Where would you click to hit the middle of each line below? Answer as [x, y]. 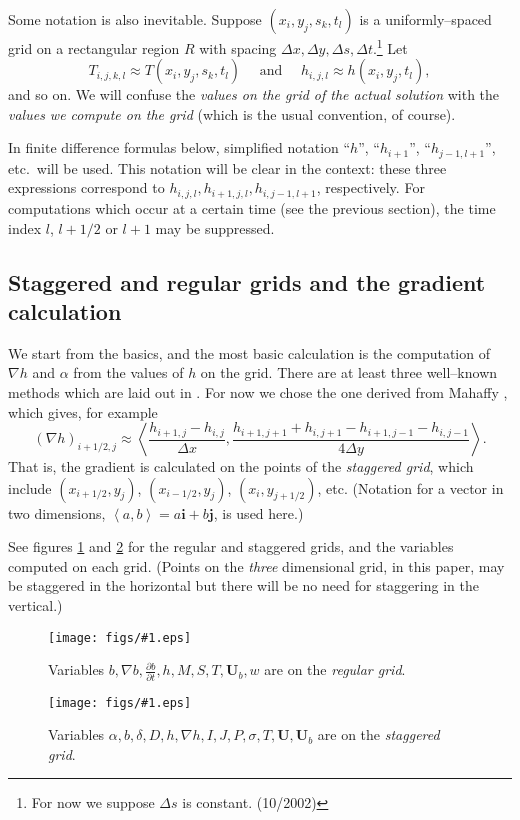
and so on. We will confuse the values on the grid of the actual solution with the [254, 94]
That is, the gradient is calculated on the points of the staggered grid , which [241, 466]
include [30, 487]
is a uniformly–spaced [425, 19]
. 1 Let [390, 46]
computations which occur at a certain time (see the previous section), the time [252, 207]
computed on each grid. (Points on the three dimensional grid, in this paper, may [256, 565]
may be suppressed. [215, 227]
